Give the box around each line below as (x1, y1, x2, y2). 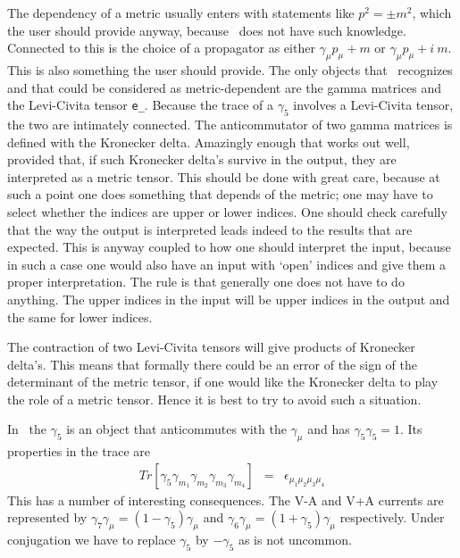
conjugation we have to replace (7, 530, 176, 549)
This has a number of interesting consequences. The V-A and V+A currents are (7, 490, 444, 509)
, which (412, 4, 452, 21)
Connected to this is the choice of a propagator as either (7, 38, 315, 57)
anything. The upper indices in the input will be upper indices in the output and (7, 289, 450, 308)
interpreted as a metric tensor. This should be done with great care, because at (7, 167, 440, 186)
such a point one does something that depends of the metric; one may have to (7, 185, 433, 204)
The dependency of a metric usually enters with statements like (7, 4, 355, 21)
